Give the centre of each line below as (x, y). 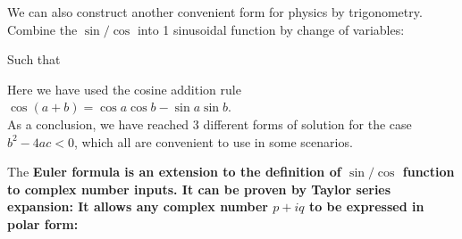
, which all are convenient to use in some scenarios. (213, 141)
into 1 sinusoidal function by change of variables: (271, 29)
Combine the (42, 29)
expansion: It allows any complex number (138, 206)
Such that (34, 59)
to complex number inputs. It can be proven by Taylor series (199, 189)
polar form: (43, 223)
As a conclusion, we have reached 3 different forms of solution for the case (210, 124)
